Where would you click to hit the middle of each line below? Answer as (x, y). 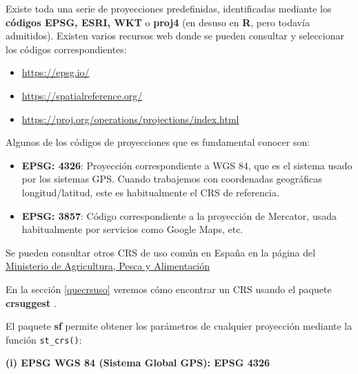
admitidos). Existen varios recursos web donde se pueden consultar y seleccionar (175, 36)
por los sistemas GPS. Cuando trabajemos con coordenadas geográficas (172, 179)
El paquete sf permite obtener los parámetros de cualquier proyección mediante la (179, 326)
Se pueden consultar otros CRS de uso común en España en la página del (161, 252)
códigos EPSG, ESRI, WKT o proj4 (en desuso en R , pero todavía (158, 22)
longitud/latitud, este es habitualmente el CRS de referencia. (150, 192)
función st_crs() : (44, 339)
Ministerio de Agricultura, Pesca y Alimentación (108, 266)
